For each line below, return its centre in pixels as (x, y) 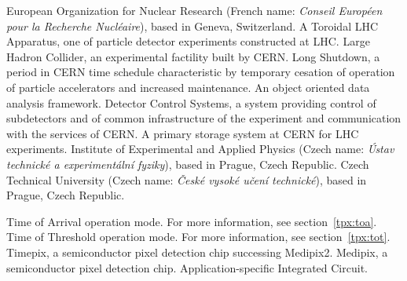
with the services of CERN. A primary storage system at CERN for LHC (183, 133)
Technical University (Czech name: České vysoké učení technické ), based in (187, 179)
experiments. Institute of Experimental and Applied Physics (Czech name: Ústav (200, 149)
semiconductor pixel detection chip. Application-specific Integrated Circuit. (187, 267)
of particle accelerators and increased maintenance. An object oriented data (188, 87)
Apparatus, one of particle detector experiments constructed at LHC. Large (188, 41)
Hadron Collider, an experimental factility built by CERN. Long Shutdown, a (193, 56)
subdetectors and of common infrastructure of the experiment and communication (204, 118)
